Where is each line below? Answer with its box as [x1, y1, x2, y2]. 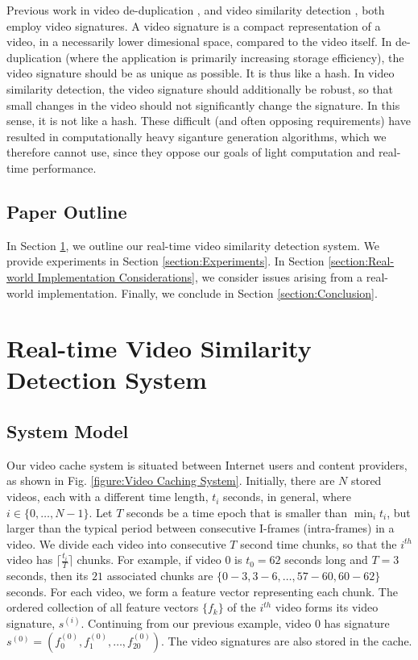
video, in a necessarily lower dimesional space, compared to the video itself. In [6, 33, 392, 50]
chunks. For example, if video [77, 551, 221, 568]
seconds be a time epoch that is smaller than [126, 503, 348, 520]
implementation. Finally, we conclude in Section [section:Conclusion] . [37, 284, 378, 301]
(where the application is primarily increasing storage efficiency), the [65, 48, 404, 65]
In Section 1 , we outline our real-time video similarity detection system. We [6, 236, 380, 253]
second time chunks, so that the [240, 535, 397, 552]
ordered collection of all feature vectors [6, 599, 199, 616]
